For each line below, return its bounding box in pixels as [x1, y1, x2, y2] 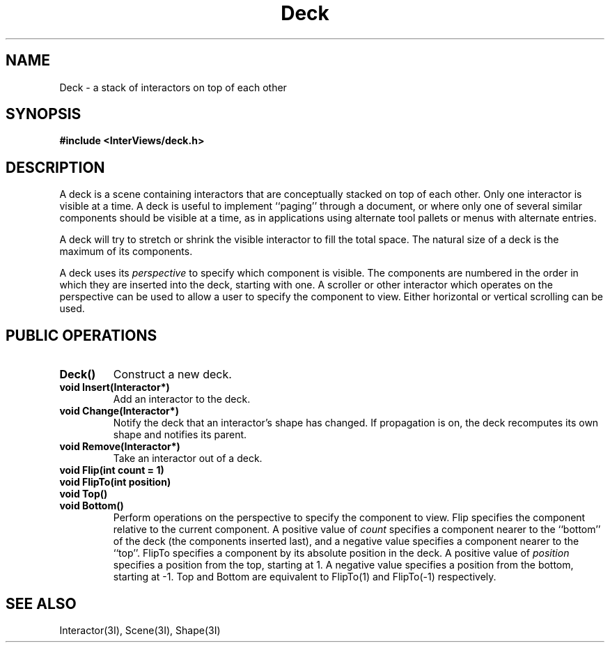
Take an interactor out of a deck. [113, 452, 263, 465]
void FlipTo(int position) [59, 476, 171, 488]
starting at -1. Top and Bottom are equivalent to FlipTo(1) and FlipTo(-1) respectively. [113, 571, 496, 583]
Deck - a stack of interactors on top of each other [59, 81, 287, 93]
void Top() [59, 488, 108, 500]
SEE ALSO [6, 594, 77, 612]
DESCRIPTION [6, 158, 105, 176]
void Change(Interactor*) [59, 405, 179, 417]
